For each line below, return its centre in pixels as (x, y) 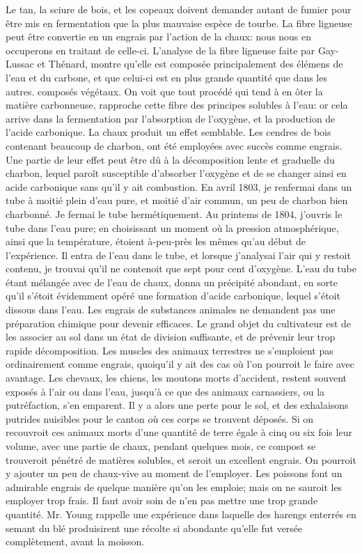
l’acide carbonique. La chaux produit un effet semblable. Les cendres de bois (168, 132)
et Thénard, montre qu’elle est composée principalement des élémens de (190, 64)
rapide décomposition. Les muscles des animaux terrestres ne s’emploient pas (170, 350)
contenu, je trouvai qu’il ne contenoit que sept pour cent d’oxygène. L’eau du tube (181, 268)
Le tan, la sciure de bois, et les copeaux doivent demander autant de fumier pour (179, 9)
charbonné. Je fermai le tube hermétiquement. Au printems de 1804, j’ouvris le (174, 213)
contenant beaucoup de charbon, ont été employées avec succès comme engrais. (174, 145)
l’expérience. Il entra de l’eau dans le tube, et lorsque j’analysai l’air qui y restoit (178, 255)
